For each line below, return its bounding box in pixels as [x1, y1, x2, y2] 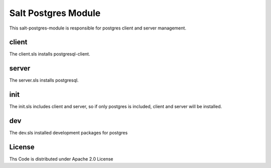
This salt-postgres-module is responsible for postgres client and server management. [9, 25, 187, 31]
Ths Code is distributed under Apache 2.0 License [9, 156, 113, 162]
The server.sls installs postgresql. [9, 77, 79, 83]
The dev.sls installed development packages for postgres [9, 130, 128, 136]
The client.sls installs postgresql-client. [9, 51, 90, 57]
